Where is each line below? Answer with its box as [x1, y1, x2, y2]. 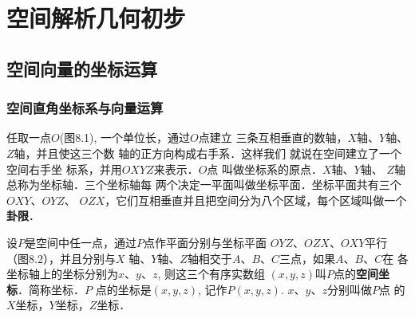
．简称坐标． [18, 281, 85, 297]
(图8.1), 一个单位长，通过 [59, 129, 191, 146]
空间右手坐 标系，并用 [6, 160, 122, 177]
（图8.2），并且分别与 [6, 249, 116, 266]
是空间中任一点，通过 [25, 234, 136, 250]
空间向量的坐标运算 [6, 56, 157, 80]
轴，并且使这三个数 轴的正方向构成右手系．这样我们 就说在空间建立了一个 [14, 144, 401, 161]
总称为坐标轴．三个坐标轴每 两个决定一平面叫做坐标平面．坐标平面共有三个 [6, 176, 401, 193]
